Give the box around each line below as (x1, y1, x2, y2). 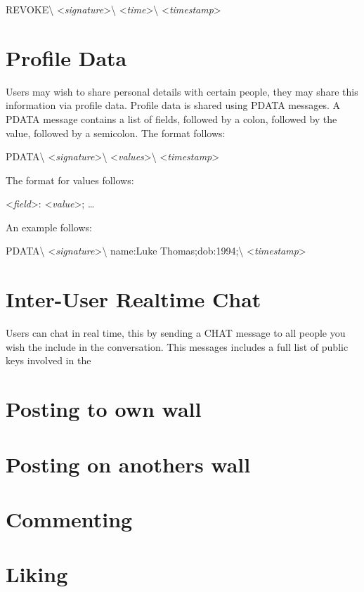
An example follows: (6, 219, 92, 234)
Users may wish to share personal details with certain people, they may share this (6, 84, 358, 98)
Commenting (6, 504, 133, 533)
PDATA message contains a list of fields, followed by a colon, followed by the (6, 111, 337, 126)
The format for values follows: (6, 172, 134, 187)
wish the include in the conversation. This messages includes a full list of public (6, 339, 349, 354)
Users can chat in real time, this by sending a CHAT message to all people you (6, 326, 346, 340)
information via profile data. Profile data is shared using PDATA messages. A (6, 98, 341, 112)
